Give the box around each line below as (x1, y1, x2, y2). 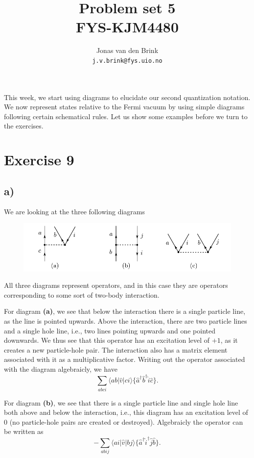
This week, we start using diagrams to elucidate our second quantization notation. (4, 92, 251, 102)
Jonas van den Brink (96, 45, 159, 55)
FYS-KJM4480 (75, 17, 179, 37)
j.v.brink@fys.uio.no (92, 57, 162, 64)
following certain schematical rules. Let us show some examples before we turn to (4, 111, 248, 121)
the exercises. (4, 121, 44, 131)
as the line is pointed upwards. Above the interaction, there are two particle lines (4, 316, 247, 326)
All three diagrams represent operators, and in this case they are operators (4, 280, 228, 290)
